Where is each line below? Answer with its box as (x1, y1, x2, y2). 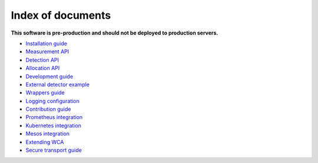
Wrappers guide (25, 89, 65, 96)
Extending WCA (25, 138, 64, 145)
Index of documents (11, 9, 111, 22)
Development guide (25, 73, 74, 80)
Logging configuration (25, 97, 79, 104)
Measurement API (25, 48, 69, 55)
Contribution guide (25, 106, 71, 113)
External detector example (25, 81, 90, 88)
